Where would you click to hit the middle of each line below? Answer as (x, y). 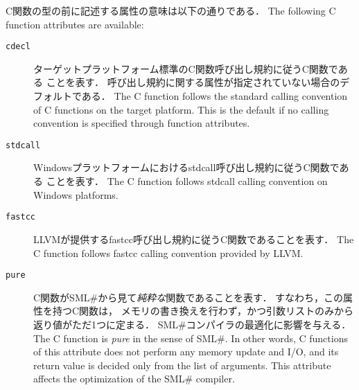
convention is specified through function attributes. (142, 123)
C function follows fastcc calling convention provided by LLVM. (168, 252)
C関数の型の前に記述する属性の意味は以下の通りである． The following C (171, 10)
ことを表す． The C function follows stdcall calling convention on (187, 181)
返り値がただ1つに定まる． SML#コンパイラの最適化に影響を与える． (192, 324)
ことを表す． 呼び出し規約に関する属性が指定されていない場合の (193, 82)
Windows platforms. (76, 194)
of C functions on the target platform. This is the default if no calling (181, 109)
